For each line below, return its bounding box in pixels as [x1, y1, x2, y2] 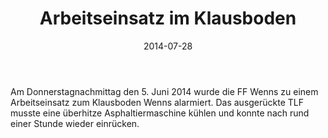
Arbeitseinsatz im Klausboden [39, 7, 297, 30]
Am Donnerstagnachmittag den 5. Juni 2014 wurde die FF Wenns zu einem [10, 85, 319, 97]
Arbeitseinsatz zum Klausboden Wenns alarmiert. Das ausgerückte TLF [10, 96, 305, 108]
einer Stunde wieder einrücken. [10, 117, 140, 129]
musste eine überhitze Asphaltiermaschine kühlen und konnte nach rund [10, 107, 310, 119]
